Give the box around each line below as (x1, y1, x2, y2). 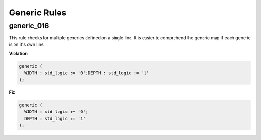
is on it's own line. (9, 42, 45, 47)
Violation (9, 51, 28, 56)
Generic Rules (9, 7, 67, 18)
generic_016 (9, 21, 49, 30)
